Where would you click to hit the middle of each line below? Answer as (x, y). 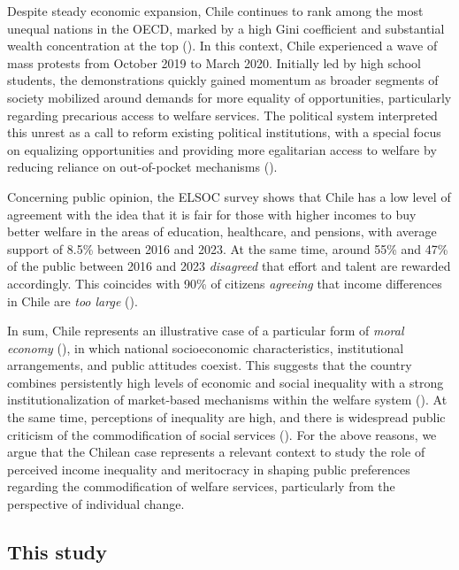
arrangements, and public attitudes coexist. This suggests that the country (210, 365)
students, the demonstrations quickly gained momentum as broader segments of (223, 80)
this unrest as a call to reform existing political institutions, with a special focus (224, 132)
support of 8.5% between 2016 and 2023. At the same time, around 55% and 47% (228, 248)
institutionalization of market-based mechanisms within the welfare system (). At (227, 400)
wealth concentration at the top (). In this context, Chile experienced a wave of (222, 46)
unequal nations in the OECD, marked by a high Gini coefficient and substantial (226, 28)
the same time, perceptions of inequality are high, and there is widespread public (226, 417)
